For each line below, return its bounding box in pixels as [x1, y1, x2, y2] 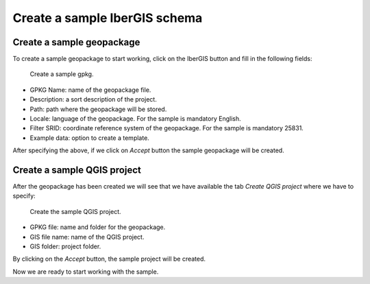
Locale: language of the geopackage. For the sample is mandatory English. [29, 115, 241, 123]
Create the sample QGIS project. [29, 207, 121, 215]
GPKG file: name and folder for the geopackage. [29, 223, 166, 231]
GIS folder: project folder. [29, 242, 101, 250]
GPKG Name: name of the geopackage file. [29, 86, 151, 94]
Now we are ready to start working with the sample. [12, 268, 159, 276]
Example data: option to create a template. [29, 134, 150, 142]
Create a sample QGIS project [12, 165, 142, 176]
